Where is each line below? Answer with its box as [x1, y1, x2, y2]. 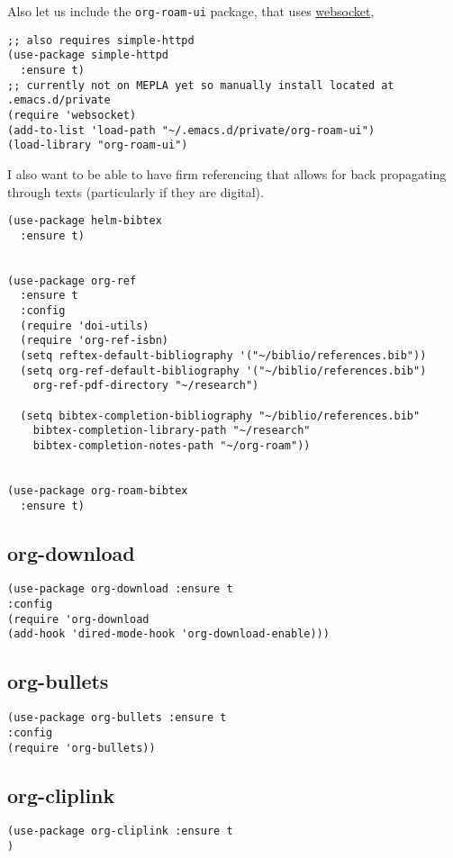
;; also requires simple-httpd [7, 33, 195, 47]
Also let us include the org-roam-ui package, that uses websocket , [7, 2, 375, 20]
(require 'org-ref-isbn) [20, 334, 168, 348]
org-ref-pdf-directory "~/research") [32, 379, 259, 393]
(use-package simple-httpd [7, 49, 168, 62]
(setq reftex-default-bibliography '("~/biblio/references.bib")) [20, 349, 427, 362]
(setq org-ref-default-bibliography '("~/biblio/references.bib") [20, 364, 427, 377]
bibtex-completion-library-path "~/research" [32, 424, 311, 438]
